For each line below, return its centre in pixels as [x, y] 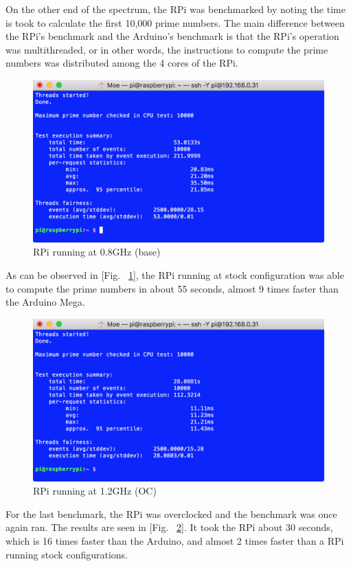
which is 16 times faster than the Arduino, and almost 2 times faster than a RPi [175, 541]
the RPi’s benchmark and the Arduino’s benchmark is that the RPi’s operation [172, 36]
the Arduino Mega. [45, 302]
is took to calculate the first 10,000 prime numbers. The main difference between [175, 22]
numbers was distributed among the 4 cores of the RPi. [122, 63]
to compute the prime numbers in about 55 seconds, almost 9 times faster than [172, 288]
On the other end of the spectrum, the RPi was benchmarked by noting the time [175, 9]
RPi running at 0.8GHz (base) [97, 252]
